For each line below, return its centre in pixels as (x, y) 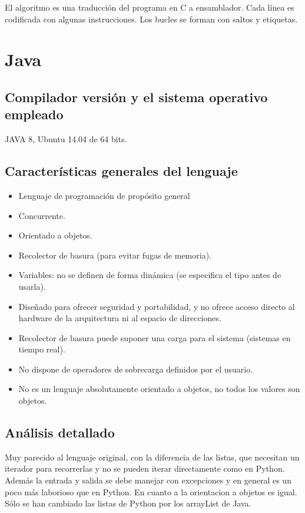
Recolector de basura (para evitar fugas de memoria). (115, 255)
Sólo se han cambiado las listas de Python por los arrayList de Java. (128, 503)
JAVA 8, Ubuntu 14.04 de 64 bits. (66, 139)
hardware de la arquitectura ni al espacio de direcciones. (120, 318)
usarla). (32, 286)
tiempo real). (42, 349)
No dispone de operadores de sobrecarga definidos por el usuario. (136, 369)
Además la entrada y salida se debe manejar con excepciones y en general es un (148, 480)
